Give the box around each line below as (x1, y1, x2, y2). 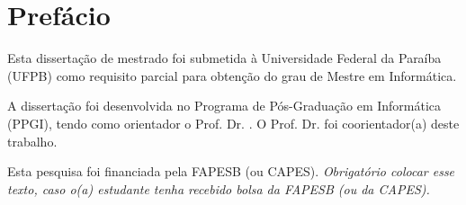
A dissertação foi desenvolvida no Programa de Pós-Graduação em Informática (7, 96, 442, 115)
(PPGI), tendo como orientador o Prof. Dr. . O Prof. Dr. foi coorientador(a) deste (7, 113, 460, 132)
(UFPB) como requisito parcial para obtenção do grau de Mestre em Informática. (7, 66, 457, 85)
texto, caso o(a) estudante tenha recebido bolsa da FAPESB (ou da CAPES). (7, 179, 430, 198)
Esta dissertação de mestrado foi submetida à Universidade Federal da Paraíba (7, 49, 442, 67)
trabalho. (7, 131, 58, 150)
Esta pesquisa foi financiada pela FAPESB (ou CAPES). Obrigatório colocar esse (7, 162, 455, 181)
